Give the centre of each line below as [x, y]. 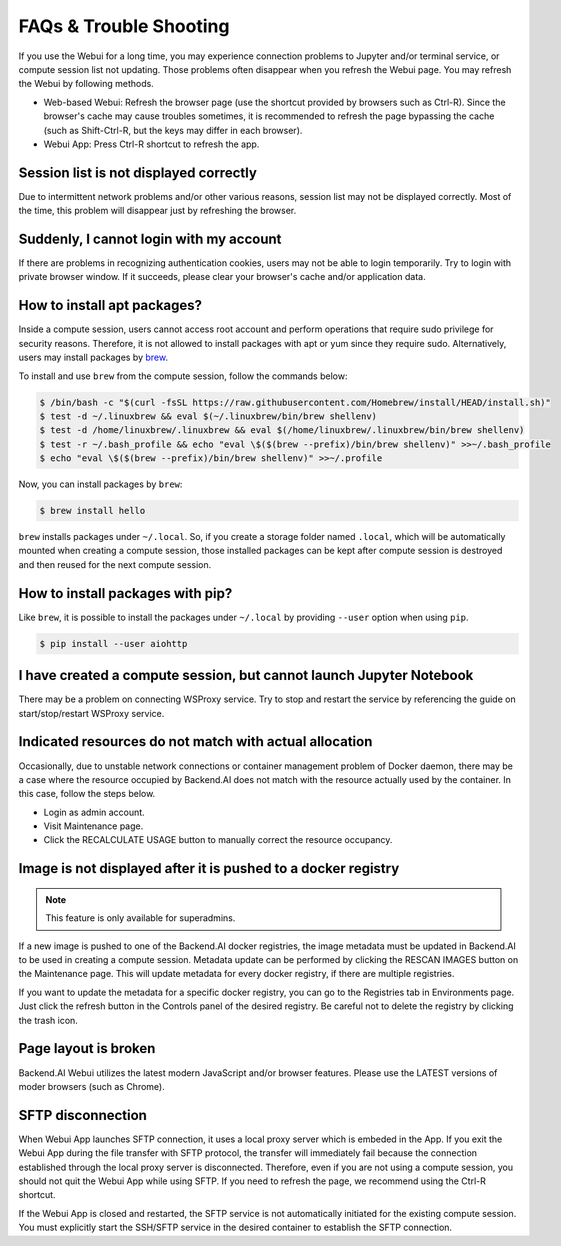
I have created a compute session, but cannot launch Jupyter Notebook [246, 675]
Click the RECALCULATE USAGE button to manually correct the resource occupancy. [218, 840]
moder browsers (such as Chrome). [91, 1086]
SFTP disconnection [82, 1115]
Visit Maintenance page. [93, 826]
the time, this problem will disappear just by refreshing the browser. [157, 211]
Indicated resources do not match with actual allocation [195, 741]
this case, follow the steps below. [87, 794]
